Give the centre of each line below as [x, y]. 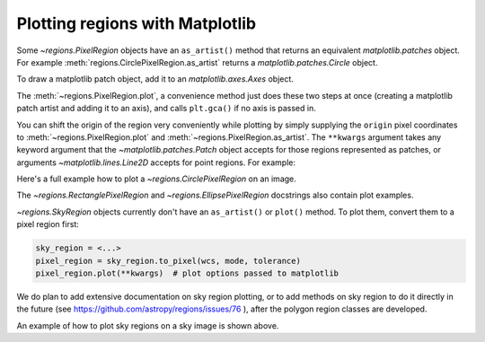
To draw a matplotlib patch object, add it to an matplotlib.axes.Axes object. [155, 79]
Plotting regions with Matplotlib [136, 23]
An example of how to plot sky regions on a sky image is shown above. [148, 325]
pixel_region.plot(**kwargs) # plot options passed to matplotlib [187, 273]
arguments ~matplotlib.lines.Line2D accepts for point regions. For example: [156, 162]
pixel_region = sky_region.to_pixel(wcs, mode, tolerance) [168, 261]
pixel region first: [48, 224]
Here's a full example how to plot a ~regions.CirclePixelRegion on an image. [156, 179]
